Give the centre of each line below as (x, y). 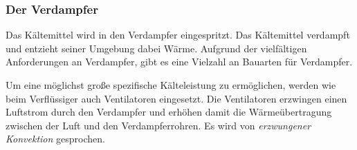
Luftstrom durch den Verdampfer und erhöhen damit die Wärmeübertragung (169, 112)
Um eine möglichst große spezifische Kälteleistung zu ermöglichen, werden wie (171, 85)
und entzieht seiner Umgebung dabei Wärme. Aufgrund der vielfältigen (156, 48)
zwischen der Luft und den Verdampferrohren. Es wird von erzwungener (158, 125)
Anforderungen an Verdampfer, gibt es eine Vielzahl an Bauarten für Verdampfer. (179, 62)
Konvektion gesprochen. (55, 139)
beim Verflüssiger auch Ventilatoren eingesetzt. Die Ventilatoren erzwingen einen (176, 98)
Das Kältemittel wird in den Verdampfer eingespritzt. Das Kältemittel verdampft (178, 35)
